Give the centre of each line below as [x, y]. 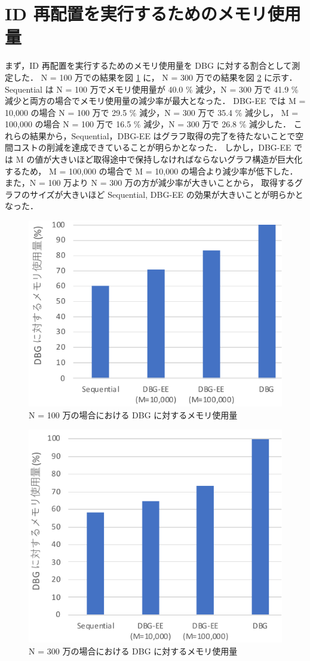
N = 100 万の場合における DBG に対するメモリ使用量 [133, 414]
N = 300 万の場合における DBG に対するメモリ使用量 [133, 651]
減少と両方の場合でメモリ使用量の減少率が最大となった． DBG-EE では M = [155, 101]
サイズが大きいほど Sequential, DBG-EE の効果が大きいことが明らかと [166, 194]
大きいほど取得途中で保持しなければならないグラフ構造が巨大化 [177, 159]
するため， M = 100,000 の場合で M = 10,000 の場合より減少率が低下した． [151, 171]
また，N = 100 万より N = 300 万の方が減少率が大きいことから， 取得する [150, 183]
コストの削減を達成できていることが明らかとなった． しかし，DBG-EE [152, 147]
